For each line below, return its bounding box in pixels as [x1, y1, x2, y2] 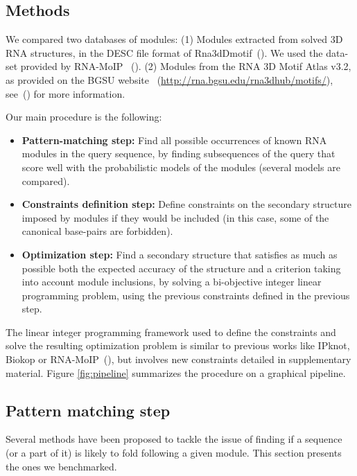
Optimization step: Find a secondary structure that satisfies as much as [21, 247, 338, 261]
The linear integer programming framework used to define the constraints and [6, 324, 336, 339]
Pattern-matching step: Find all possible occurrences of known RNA [21, 132, 327, 147]
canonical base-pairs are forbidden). [21, 224, 173, 238]
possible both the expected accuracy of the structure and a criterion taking [21, 261, 341, 275]
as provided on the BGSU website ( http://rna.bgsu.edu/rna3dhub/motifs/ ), [6, 72, 333, 87]
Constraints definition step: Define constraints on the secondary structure [21, 197, 351, 211]
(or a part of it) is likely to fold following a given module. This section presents [6, 446, 342, 460]
